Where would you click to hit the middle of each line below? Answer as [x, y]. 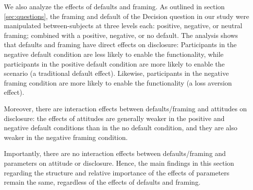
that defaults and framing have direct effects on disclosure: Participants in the [120, 44]
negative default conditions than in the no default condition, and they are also [121, 128]
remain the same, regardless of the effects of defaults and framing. [102, 182]
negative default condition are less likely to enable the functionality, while [114, 54]
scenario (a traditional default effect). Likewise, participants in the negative [117, 73]
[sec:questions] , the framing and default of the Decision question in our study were [127, 16]
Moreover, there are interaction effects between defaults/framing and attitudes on [126, 108]
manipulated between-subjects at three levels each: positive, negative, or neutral [123, 26]
